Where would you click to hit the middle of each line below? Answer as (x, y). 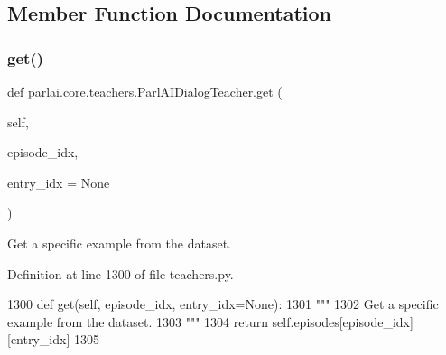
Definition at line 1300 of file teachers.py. (121, 273)
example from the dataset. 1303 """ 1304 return (138, 321)
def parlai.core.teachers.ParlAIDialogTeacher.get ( (145, 91)
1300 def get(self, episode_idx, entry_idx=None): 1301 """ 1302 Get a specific (223, 304)
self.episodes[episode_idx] (343, 321)
